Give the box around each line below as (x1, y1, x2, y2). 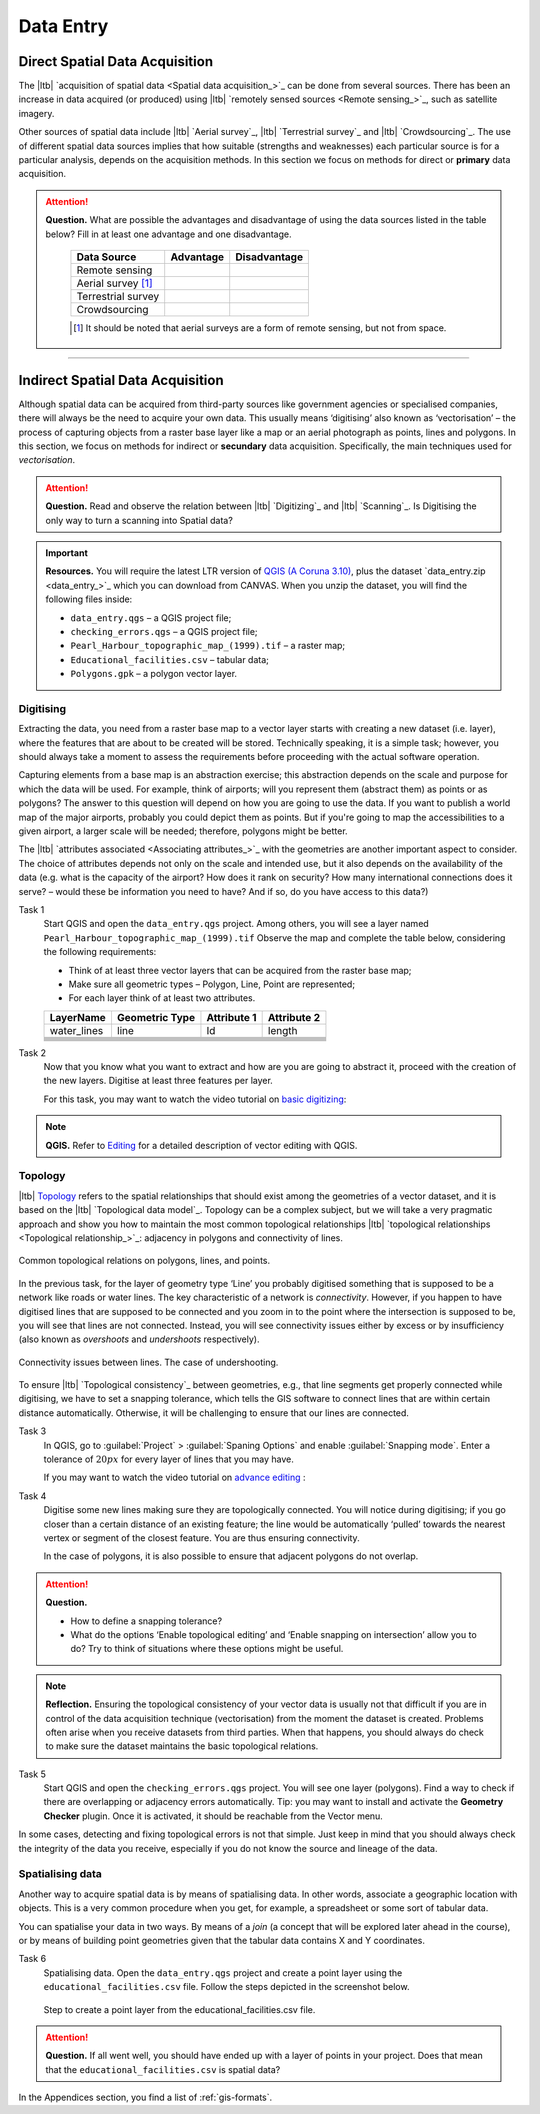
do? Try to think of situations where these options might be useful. (70, 1643, 344, 1655)
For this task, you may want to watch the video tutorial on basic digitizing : (43, 1093, 347, 1105)
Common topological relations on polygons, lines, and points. (18, 1255, 271, 1267)
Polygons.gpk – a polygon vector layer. (70, 668, 238, 680)
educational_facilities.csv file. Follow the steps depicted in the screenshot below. (43, 1981, 410, 1993)
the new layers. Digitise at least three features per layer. (43, 1075, 274, 1087)
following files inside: (45, 593, 133, 605)
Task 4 (18, 1490, 47, 1502)
